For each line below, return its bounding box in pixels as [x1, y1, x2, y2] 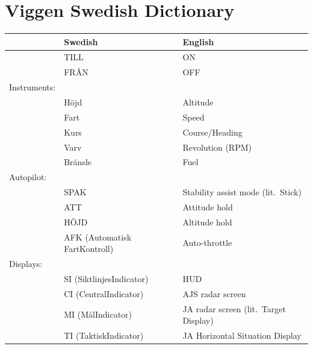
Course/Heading [182, 125, 243, 138]
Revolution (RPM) [182, 140, 252, 153]
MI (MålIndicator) [64, 308, 132, 321]
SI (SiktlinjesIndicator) [64, 272, 149, 285]
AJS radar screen [182, 287, 246, 300]
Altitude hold [182, 215, 232, 228]
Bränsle [64, 156, 92, 168]
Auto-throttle [182, 236, 232, 249]
